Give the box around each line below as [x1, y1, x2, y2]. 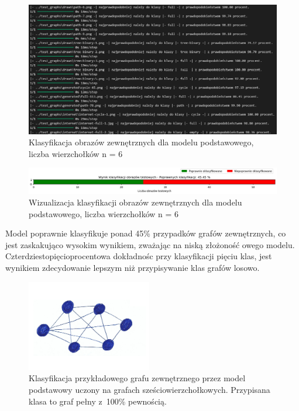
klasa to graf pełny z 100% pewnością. [29, 395, 167, 407]
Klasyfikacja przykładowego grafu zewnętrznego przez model [29, 372, 246, 384]
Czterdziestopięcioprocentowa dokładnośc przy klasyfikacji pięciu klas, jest [5, 250, 272, 262]
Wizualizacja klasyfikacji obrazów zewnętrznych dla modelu [29, 196, 242, 208]
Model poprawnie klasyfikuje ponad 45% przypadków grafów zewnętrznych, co [5, 227, 286, 239]
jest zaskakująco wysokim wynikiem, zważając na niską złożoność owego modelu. [5, 238, 295, 250]
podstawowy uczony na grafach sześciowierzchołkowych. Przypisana [29, 383, 270, 395]
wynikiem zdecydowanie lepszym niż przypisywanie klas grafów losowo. [5, 261, 260, 273]
